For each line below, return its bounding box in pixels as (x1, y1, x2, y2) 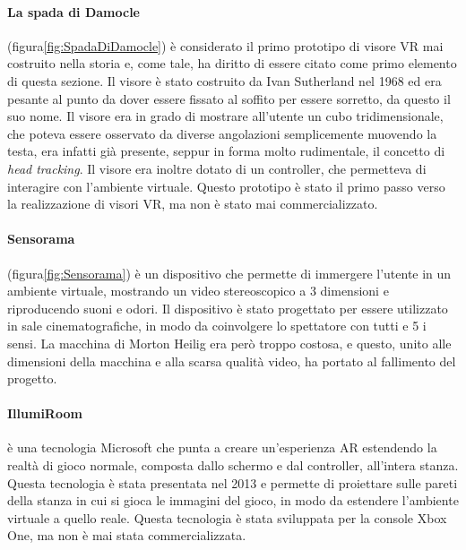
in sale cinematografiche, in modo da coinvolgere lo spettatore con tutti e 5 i (7, 316, 427, 335)
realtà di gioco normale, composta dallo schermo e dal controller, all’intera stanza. (7, 456, 459, 475)
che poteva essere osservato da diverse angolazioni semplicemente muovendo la (7, 124, 437, 142)
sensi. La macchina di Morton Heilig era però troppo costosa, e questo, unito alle (7, 333, 452, 352)
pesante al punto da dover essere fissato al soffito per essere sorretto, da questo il (7, 89, 451, 107)
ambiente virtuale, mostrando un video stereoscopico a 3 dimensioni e (7, 281, 389, 300)
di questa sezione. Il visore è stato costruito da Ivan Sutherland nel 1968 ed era (7, 71, 442, 90)
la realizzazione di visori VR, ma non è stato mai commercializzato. (7, 194, 378, 213)
